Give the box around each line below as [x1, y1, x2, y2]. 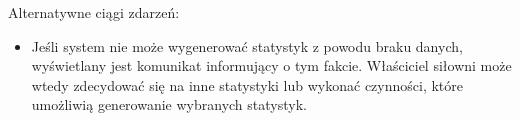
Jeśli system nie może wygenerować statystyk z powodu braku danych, [31, 35, 463, 56]
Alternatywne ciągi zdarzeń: [8, 2, 180, 22]
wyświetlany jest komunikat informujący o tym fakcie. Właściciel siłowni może [31, 55, 512, 76]
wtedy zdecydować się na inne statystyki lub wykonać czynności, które [31, 74, 463, 95]
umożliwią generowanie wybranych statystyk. [31, 94, 307, 115]
